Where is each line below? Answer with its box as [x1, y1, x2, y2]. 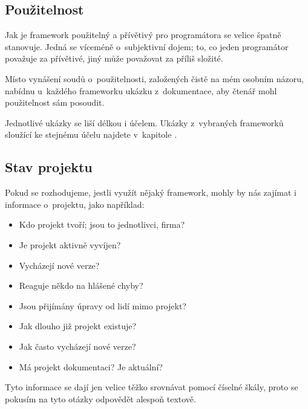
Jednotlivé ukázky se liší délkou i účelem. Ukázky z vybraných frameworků [5, 116, 284, 129]
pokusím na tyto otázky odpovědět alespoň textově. [5, 392, 196, 405]
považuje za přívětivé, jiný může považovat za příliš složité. [5, 52, 223, 65]
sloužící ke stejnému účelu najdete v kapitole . [5, 128, 177, 141]
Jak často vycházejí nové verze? [19, 340, 136, 352]
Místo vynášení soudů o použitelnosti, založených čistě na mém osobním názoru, [5, 72, 304, 85]
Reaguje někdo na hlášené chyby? [19, 279, 143, 292]
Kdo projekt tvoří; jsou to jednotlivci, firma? [19, 218, 185, 231]
